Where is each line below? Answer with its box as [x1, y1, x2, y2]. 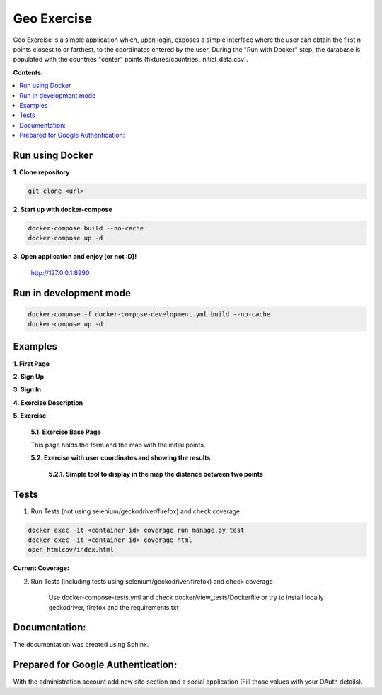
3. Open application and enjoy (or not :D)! [13, 252, 137, 261]
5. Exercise [13, 411, 47, 420]
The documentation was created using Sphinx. [13, 640, 149, 649]
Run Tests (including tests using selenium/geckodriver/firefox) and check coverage [30, 577, 274, 585]
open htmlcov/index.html [28, 546, 115, 554]
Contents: [13, 68, 44, 77]
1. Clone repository [13, 167, 70, 177]
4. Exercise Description [13, 398, 83, 407]
